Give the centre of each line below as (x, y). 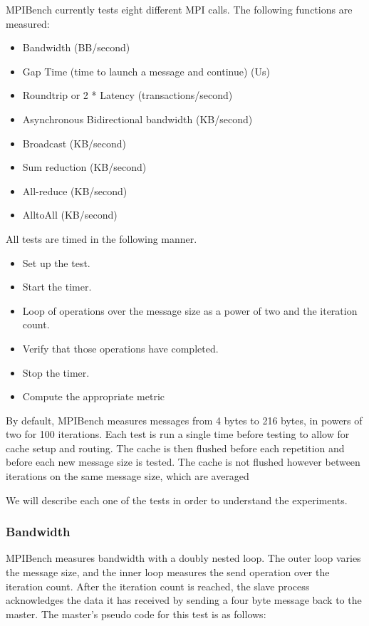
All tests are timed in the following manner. (102, 238)
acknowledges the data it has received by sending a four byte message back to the (184, 600)
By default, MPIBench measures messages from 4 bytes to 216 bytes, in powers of (184, 420)
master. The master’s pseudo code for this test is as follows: (136, 614)
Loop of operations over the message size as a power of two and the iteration (190, 310)
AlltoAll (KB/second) (70, 215)
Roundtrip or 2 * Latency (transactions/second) (128, 95)
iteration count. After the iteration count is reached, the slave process (158, 586)
